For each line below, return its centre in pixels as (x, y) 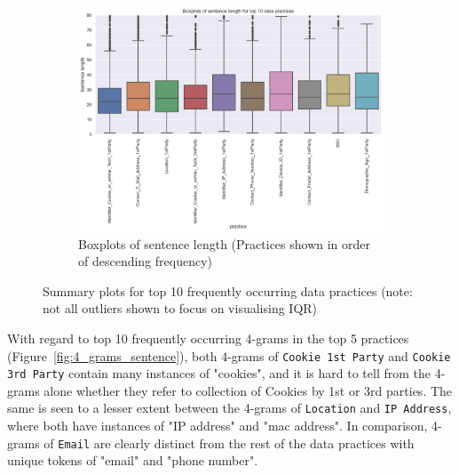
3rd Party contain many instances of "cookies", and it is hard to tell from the (219, 373)
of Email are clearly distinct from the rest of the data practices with (229, 443)
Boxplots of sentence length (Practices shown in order (225, 243)
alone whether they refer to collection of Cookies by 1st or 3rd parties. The (248, 390)
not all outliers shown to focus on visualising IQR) (180, 308)
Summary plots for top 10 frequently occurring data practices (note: (228, 290)
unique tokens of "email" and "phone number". (133, 460)
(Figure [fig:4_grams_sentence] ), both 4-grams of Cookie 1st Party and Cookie (229, 355)
